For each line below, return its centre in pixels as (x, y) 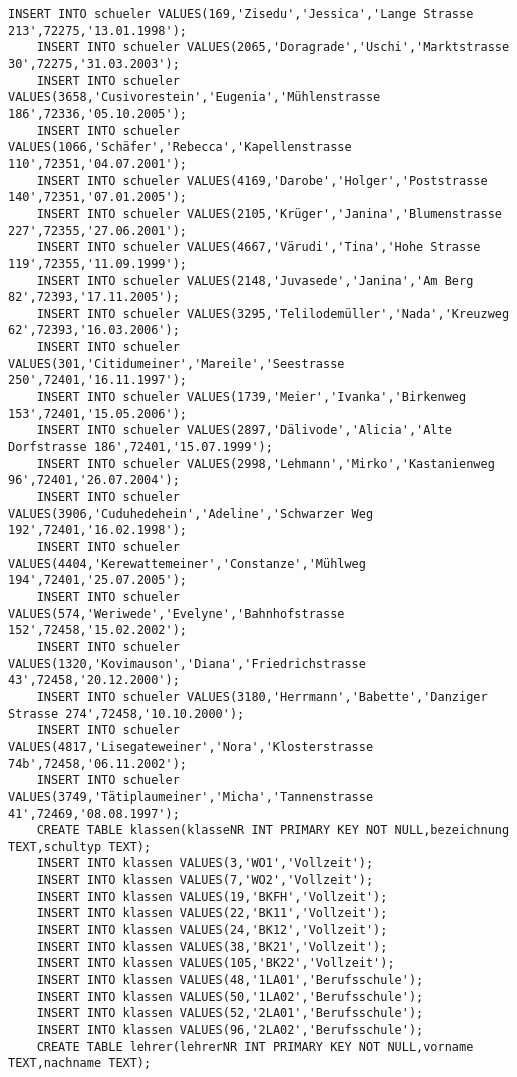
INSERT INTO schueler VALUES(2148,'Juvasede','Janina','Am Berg (255, 280)
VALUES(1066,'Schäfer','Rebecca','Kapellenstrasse (180, 147)
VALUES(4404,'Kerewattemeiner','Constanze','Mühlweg (187, 563)
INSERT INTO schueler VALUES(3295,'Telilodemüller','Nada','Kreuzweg (273, 313)
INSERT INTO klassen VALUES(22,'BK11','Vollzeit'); (212, 913)
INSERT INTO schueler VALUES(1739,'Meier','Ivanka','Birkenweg (251, 397)
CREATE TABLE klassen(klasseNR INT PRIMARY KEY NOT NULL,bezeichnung (273, 830)
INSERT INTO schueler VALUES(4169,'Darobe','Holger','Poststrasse (262, 180)
